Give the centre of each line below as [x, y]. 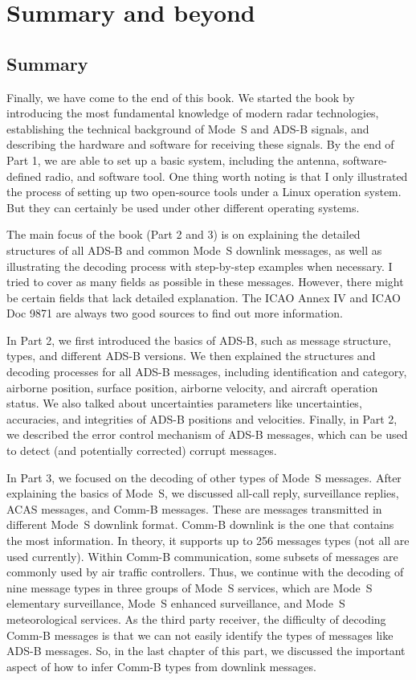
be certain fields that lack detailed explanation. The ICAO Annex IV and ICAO [204, 297]
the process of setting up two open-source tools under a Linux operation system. [204, 192]
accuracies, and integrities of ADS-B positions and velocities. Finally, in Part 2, [202, 418]
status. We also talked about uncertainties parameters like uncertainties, [184, 403]
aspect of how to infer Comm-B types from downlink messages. [161, 666]
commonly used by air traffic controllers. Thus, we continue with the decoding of [205, 572]
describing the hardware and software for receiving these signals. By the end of [200, 144]
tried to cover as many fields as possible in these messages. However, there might [205, 282]
